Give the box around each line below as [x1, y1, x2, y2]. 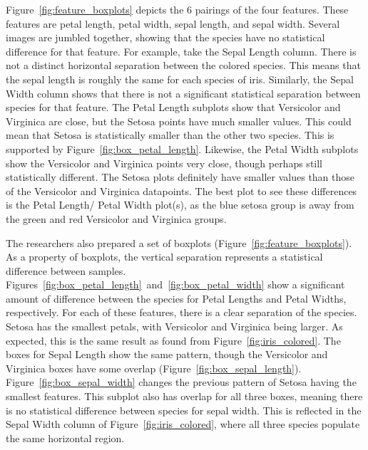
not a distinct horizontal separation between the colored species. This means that [6, 58, 361, 73]
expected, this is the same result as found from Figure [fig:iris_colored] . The [6, 333, 341, 347]
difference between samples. [6, 263, 126, 278]
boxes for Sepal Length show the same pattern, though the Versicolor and [6, 347, 328, 362]
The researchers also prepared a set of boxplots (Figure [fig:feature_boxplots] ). [6, 235, 352, 250]
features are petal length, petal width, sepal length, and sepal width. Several [6, 16, 340, 31]
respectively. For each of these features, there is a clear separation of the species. [6, 305, 357, 320]
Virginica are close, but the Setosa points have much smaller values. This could [6, 113, 352, 128]
